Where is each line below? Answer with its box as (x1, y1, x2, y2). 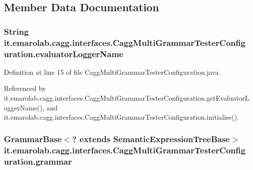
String (4, 25, 29, 37)
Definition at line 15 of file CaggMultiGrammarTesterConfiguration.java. (4, 66, 221, 77)
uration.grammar (4, 155, 72, 167)
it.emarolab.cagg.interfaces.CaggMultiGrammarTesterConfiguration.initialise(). (4, 112, 239, 122)
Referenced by (4, 83, 46, 93)
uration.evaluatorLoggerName (4, 47, 123, 60)
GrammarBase (4, 132, 62, 145)
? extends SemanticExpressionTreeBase (72, 132, 230, 145)
